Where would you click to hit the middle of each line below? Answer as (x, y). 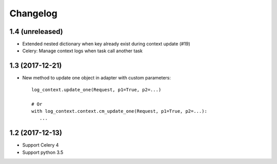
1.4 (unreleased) (36, 32)
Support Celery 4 (41, 145)
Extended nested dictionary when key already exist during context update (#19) (106, 44)
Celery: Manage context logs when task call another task (83, 51)
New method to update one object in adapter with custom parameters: (97, 78)
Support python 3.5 (43, 152)
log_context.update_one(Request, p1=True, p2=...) (96, 89)
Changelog (33, 13)
